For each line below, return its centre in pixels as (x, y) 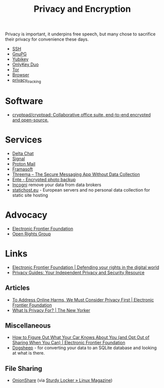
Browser (21, 75)
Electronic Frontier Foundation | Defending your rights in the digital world (86, 267)
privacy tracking (27, 81)
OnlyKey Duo (25, 64)
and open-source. (30, 120)
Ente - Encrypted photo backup (44, 179)
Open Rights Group (32, 234)
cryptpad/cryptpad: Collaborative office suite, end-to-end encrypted (81, 114)
